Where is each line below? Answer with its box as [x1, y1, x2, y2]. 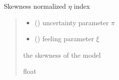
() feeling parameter [34, 33, 94, 44]
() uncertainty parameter [34, 17, 109, 27]
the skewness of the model [23, 49, 101, 60]
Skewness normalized [4, 1, 66, 11]
